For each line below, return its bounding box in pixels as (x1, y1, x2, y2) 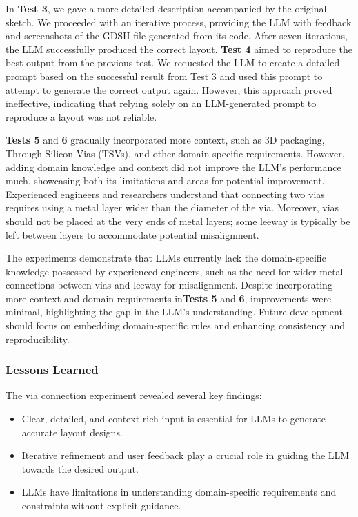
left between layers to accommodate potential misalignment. (6, 227, 259, 242)
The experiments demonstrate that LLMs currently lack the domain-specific (6, 251, 326, 265)
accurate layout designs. (21, 425, 123, 439)
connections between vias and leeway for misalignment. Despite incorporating (6, 277, 332, 292)
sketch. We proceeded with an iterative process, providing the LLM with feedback (6, 14, 352, 29)
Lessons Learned (6, 361, 99, 378)
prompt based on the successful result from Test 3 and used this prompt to (6, 68, 323, 83)
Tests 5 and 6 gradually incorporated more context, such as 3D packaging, (6, 133, 325, 147)
